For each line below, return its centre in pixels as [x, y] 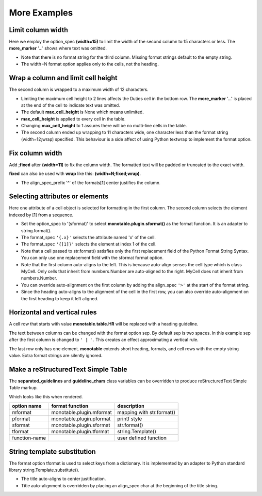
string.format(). [36, 230]
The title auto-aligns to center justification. [64, 479]
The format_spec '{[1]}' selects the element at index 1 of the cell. [89, 244]
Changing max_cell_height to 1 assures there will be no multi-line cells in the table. [104, 126]
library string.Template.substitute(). [44, 470]
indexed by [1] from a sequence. [41, 215]
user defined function [142, 438]
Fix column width [36, 153]
